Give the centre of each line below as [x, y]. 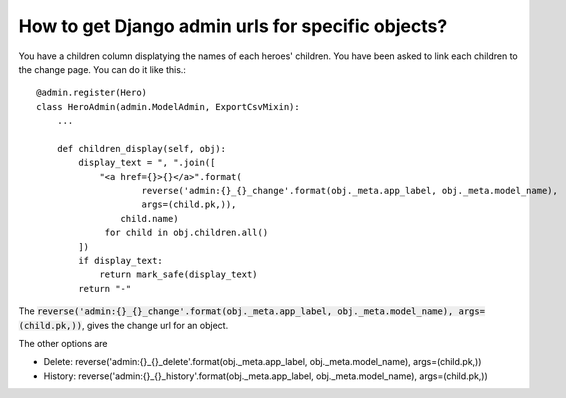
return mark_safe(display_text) [179, 274]
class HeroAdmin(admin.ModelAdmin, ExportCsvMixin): [168, 106]
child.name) [149, 218]
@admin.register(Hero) [92, 93]
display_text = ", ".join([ [147, 163]
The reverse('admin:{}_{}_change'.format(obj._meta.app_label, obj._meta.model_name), [236, 311]
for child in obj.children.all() [186, 233]
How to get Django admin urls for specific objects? [233, 26]
